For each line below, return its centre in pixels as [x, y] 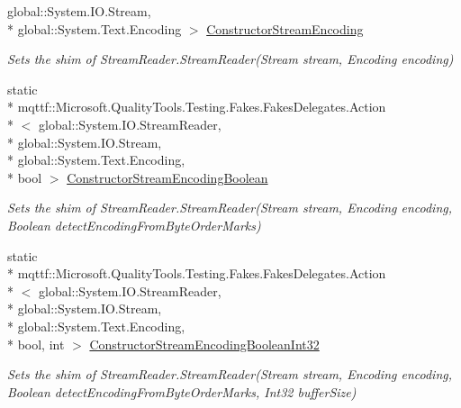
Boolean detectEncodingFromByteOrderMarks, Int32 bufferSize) [182, 391]
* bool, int [36, 344]
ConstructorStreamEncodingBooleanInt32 [204, 344]
